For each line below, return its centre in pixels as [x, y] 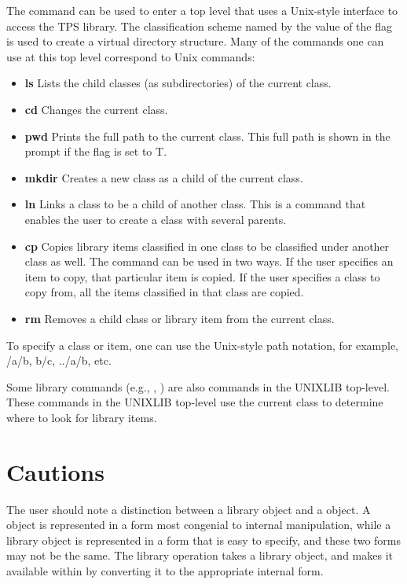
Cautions [55, 471]
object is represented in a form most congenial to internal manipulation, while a [199, 525]
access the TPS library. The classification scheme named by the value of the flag [199, 26]
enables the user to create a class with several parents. [156, 219]
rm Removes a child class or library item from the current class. [180, 318]
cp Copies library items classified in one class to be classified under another [207, 246]
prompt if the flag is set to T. [96, 151]
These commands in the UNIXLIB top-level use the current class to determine [195, 402]
